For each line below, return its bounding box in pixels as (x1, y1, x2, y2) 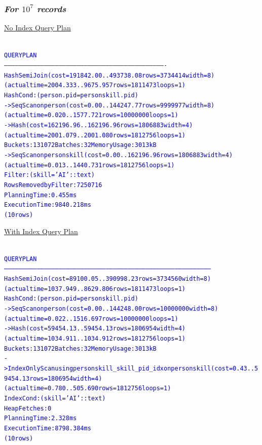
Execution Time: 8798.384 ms (4, 424, 91, 432)
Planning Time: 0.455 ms (4, 191, 77, 199)
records (36, 2, 66, 15)
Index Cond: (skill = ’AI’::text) (4, 394, 106, 402)
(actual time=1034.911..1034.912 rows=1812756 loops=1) (4, 335, 185, 342)
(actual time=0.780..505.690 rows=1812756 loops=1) (4, 385, 171, 392)
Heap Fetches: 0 (4, 404, 52, 412)
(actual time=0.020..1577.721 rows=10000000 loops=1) (4, 112, 178, 119)
